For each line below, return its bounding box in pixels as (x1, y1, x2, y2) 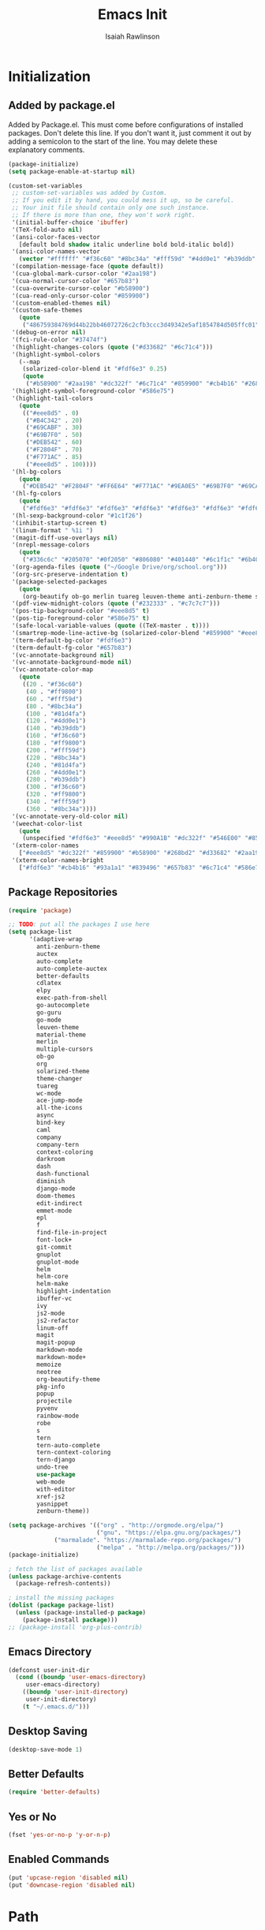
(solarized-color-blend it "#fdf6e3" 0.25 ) (22, 365, 168, 373)
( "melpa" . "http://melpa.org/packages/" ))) (95, 1544, 245, 1551)
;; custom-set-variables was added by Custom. (11, 189, 168, 197)
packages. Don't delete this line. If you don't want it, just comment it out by (8, 128, 252, 137)
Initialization (8, 67, 91, 85)
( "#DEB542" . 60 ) (25, 439, 83, 446)
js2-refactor (36, 1316, 80, 1324)
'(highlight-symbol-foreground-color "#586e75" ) (11, 387, 175, 395)
